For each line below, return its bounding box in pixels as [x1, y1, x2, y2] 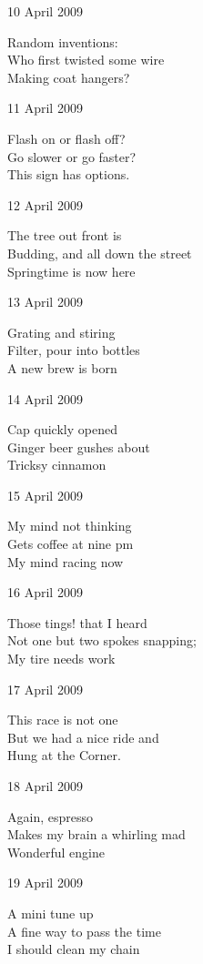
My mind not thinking [7, 516, 132, 535]
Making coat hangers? [7, 67, 130, 86]
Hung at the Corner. [7, 746, 121, 765]
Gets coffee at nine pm [7, 534, 134, 553]
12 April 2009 [7, 195, 83, 214]
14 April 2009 [7, 389, 83, 408]
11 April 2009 [7, 98, 83, 117]
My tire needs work [7, 649, 116, 668]
